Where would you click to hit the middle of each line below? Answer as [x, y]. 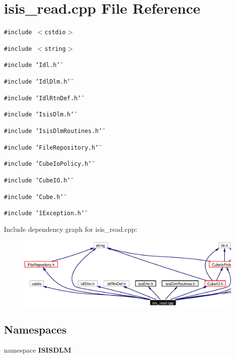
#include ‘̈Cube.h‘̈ [34, 197]
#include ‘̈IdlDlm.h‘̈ [37, 82]
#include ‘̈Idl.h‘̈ [32, 65]
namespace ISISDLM [38, 350]
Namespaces [35, 329]
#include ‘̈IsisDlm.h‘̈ [39, 115]
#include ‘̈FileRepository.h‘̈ [51, 147]
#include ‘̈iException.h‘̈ [44, 213]
